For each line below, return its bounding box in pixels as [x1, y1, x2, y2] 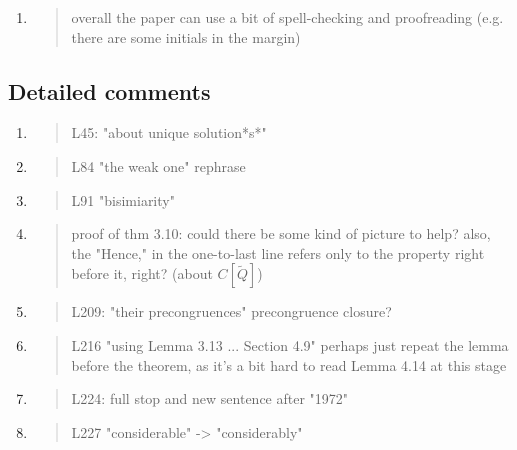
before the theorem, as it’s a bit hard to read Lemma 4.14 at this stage [71, 354, 507, 375]
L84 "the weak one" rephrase [71, 155, 246, 176]
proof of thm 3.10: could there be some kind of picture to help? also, [71, 223, 491, 244]
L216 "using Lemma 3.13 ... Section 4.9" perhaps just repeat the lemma [71, 334, 509, 355]
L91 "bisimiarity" [71, 189, 175, 210]
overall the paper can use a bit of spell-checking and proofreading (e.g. [71, 7, 504, 27]
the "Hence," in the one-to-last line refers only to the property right [71, 242, 485, 263]
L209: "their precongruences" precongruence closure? [71, 301, 392, 322]
